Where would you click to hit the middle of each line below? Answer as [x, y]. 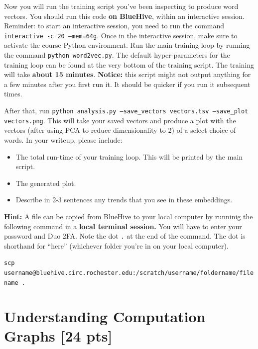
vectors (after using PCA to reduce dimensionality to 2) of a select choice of [120, 130]
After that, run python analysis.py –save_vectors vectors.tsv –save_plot [126, 111]
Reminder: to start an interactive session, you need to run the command [114, 26]
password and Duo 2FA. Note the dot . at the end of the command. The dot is [125, 236]
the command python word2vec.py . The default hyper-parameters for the [117, 55]
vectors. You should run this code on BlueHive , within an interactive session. [124, 16]
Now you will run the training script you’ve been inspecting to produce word [121, 6]
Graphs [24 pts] [58, 335]
